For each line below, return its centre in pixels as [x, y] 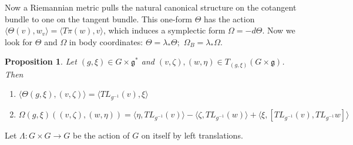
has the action [229, 18]
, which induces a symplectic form [164, 30]
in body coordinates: [106, 41]
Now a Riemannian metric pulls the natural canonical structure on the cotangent [151, 7]
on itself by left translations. [192, 135]
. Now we [279, 30]
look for [19, 41]
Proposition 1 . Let [41, 61]
